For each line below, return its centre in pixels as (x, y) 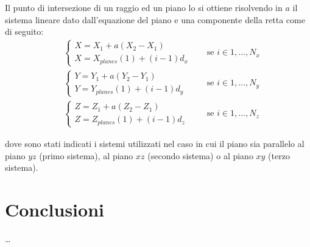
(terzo (279, 155)
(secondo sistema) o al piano (200, 155)
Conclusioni (55, 209)
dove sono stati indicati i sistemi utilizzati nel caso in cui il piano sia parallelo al (155, 143)
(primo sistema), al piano (86, 155)
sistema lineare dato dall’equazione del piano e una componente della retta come (155, 19)
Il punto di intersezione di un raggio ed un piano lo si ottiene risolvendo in (144, 7)
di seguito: (24, 31)
